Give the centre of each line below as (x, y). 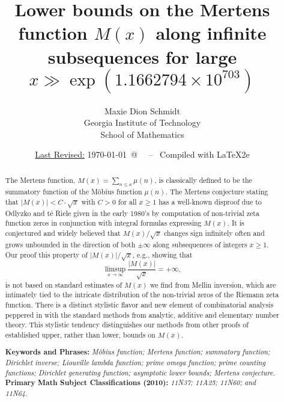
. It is (236, 223)
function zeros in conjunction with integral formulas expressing (103, 223)
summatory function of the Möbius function (74, 192)
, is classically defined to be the (203, 180)
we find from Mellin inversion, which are (213, 284)
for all (127, 201)
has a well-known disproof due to (210, 201)
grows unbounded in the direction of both (70, 244)
